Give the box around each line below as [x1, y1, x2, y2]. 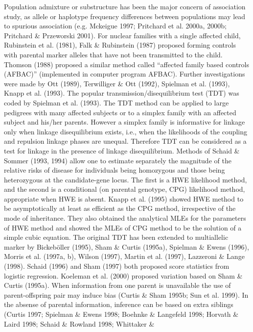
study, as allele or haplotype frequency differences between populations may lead [4, 11, 246, 21]
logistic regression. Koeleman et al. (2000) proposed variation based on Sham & [4, 270, 243, 281]
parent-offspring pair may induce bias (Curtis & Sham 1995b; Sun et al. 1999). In [4, 289, 249, 300]
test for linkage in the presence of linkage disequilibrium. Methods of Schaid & [4, 145, 240, 155]
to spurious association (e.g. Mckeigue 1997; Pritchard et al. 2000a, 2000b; [4, 21, 227, 31]
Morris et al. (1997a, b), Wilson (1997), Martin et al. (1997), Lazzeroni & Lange [4, 251, 245, 261]
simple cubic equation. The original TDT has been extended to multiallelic [4, 232, 229, 242]
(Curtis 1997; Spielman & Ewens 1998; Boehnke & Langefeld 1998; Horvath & [4, 309, 239, 319]
